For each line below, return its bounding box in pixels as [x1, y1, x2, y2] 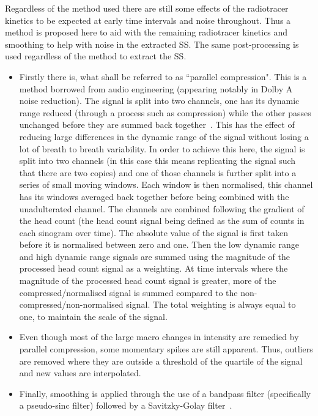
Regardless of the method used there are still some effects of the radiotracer [5, 2, 289, 14]
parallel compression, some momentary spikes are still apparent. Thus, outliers [19, 343, 313, 355]
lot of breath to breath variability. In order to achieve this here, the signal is [19, 142, 305, 155]
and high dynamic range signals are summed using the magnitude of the [19, 250, 290, 262]
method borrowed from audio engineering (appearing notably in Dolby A [19, 82, 293, 95]
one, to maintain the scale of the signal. [19, 310, 168, 322]
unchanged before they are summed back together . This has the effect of [19, 118, 295, 131]
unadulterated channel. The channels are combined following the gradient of [19, 202, 305, 215]
